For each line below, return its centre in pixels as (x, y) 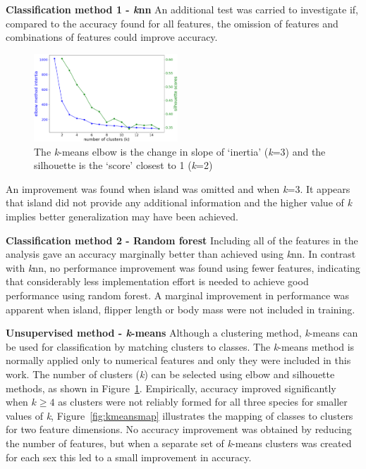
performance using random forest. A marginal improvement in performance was (178, 295)
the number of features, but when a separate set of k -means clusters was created (179, 443)
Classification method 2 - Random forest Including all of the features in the (182, 240)
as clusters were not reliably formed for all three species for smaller (203, 402)
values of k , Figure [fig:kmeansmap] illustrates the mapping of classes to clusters (179, 415)
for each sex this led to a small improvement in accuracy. (129, 457)
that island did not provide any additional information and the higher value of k (179, 202)
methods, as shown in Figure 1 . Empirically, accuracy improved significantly (171, 388)
